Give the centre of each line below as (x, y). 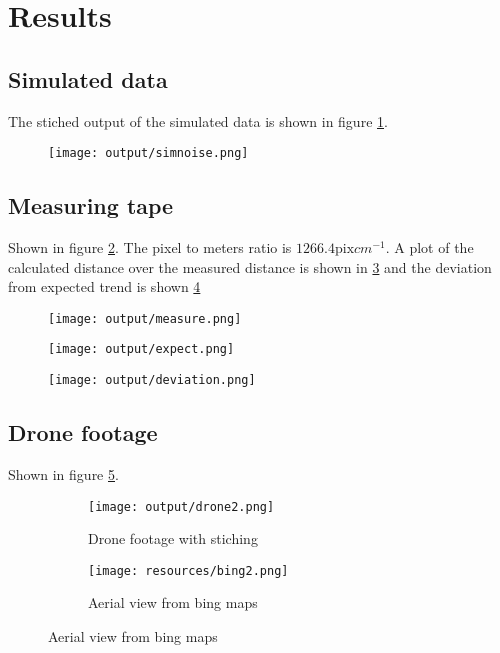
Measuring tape (91, 205)
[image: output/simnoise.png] (148, 153)
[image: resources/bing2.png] (188, 570)
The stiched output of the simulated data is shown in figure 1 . (198, 120)
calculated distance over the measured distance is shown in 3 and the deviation (250, 266)
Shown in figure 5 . (63, 473)
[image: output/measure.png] (145, 318)
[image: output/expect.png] (141, 349)
